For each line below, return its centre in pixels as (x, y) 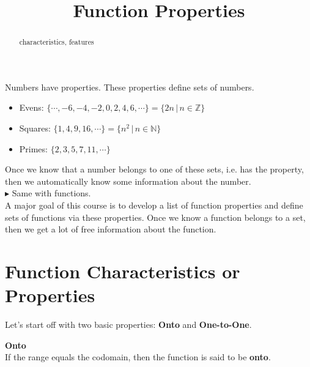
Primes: (33, 148)
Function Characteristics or (123, 271)
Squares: (35, 128)
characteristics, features (57, 42)
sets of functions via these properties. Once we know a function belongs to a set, (155, 217)
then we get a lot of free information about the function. (111, 229)
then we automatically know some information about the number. (128, 181)
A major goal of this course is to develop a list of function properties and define (154, 205)
